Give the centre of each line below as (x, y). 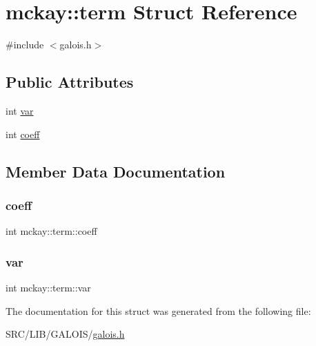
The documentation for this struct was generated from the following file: (158, 310)
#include (25, 45)
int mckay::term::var (48, 287)
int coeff (23, 134)
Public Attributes (70, 82)
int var (20, 110)
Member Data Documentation (116, 171)
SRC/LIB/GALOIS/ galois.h (65, 334)
